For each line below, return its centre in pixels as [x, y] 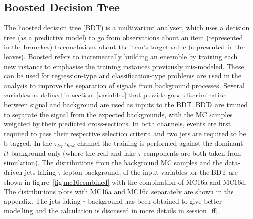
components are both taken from [192, 153]
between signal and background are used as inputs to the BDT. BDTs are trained [126, 104]
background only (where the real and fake [74, 153]
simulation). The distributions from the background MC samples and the [113, 162]
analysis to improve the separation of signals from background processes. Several [124, 85]
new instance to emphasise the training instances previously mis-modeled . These [124, 66]
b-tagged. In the [28, 143]
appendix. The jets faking [42, 201]
